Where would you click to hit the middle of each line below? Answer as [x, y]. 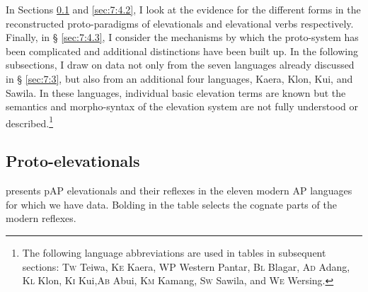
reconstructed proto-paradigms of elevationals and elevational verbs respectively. [180, 23]
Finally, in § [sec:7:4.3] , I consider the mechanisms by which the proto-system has [182, 37]
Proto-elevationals [73, 161]
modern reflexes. [41, 218]
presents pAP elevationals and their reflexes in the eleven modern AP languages [179, 191]
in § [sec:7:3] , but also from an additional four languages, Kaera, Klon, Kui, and [179, 78]
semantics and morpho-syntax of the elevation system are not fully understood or [182, 106]
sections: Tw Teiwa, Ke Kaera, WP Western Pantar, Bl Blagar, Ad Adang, [186, 266]
